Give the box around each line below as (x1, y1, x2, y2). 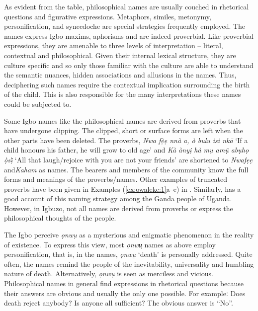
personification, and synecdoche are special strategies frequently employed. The (4, 21, 246, 31)
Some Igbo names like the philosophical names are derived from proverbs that (4, 115, 241, 126)
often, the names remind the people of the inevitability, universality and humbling (4, 258, 254, 269)
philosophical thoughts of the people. (4, 213, 116, 223)
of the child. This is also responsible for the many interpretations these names (4, 89, 241, 99)
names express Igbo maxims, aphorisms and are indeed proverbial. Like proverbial (4, 30, 254, 41)
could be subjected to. (4, 98, 72, 109)
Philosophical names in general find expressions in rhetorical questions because (4, 278, 244, 289)
